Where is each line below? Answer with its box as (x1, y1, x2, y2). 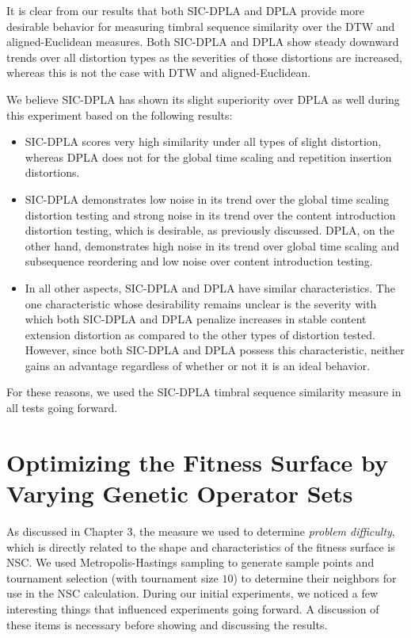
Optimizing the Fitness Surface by (6, 445, 388, 478)
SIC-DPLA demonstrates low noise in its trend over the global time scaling (25, 190, 390, 207)
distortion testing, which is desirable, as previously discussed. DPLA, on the (25, 222, 394, 239)
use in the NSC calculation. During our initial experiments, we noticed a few (6, 585, 379, 602)
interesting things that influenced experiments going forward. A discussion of (6, 600, 379, 617)
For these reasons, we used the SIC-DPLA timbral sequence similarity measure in (6, 384, 401, 400)
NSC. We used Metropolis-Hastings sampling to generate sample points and (6, 554, 375, 571)
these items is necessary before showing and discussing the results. (6, 616, 328, 632)
